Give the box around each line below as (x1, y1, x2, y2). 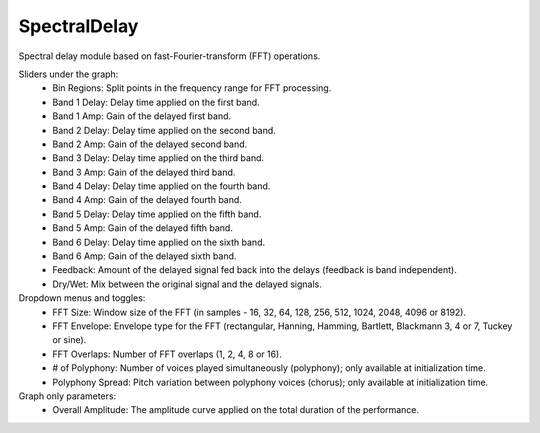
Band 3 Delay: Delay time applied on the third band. (52, 152, 265, 164)
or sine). (52, 334, 87, 346)
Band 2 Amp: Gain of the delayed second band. (52, 138, 248, 150)
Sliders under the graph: (18, 68, 119, 80)
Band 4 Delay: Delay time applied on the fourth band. (52, 180, 271, 192)
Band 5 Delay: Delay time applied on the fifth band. (52, 208, 262, 220)
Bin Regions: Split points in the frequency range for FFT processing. (52, 82, 332, 94)
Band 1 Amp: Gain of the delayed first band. (52, 110, 232, 122)
